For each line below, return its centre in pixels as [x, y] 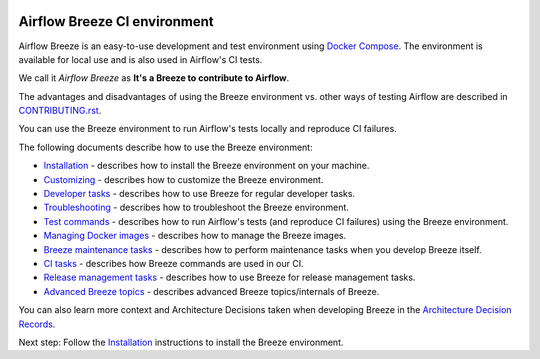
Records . [37, 324]
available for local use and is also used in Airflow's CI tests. [140, 59]
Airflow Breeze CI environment [116, 21]
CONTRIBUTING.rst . [60, 111]
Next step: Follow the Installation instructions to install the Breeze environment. [181, 342]
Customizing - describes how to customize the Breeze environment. [183, 179]
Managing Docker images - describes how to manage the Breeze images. [195, 236]
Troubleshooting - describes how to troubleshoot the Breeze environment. [196, 207]
